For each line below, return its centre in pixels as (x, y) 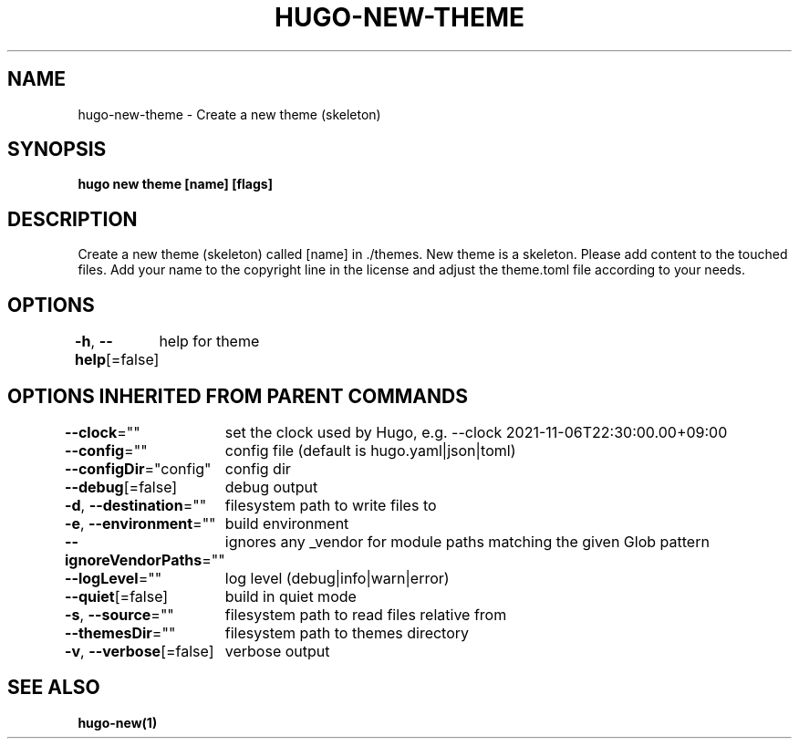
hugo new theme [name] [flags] (175, 184)
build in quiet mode (291, 596)
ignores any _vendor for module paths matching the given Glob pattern (467, 541)
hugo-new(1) (118, 722)
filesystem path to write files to (331, 505)
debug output (271, 487)
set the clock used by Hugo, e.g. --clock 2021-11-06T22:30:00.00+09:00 (476, 432)
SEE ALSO (54, 688)
